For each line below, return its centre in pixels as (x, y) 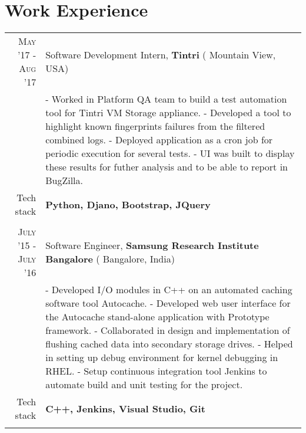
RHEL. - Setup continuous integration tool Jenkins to (156, 371)
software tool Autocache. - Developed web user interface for (168, 303)
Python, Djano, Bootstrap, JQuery (128, 204)
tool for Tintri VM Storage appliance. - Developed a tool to (168, 113)
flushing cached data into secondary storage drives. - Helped (169, 344)
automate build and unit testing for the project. (144, 385)
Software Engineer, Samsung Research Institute (152, 245)
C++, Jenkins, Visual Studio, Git (125, 408)
